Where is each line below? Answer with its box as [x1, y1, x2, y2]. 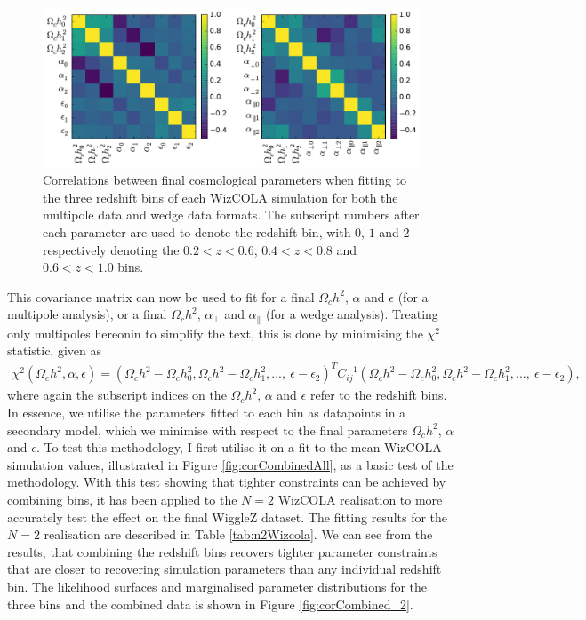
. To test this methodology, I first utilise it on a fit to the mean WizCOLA [36, 438, 442, 457]
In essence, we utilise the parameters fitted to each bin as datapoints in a [7, 403, 406, 422]
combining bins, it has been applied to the [7, 490, 237, 509]
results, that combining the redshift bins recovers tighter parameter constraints [7, 542, 437, 560]
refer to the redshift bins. [309, 386, 447, 404]
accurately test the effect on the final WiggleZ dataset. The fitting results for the [7, 507, 448, 526]
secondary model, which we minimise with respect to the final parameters [7, 420, 408, 439]
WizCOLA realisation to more [277, 490, 443, 509]
